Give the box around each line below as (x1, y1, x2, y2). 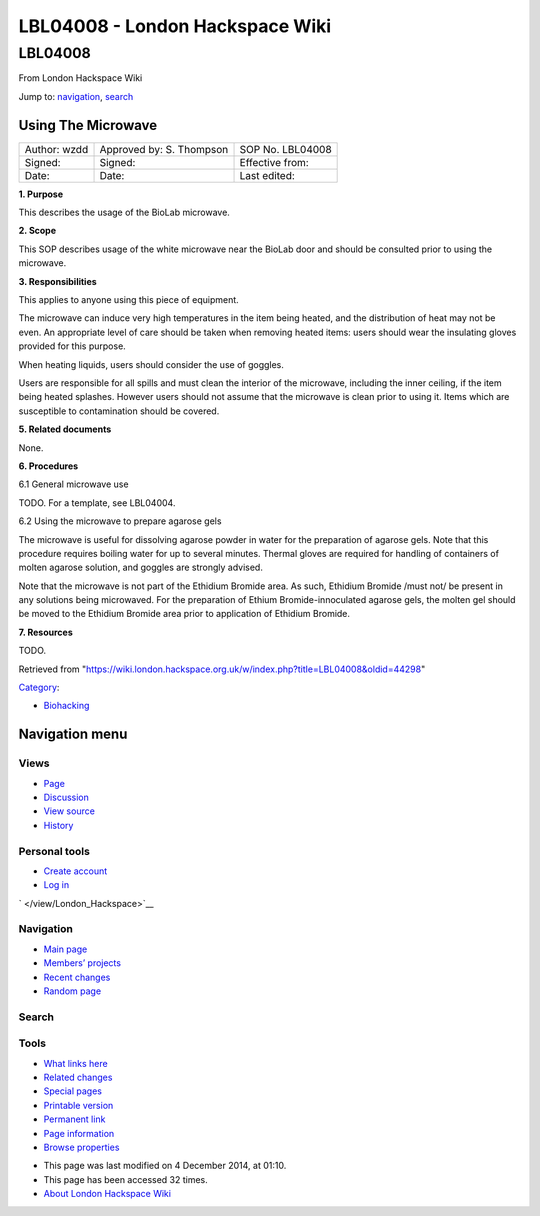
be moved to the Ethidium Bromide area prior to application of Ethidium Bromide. (18, 608, 350, 620)
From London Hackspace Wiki (18, 72, 143, 84)
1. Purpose (18, 188, 64, 200)
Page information (43, 1127, 115, 1139)
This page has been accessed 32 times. (43, 1173, 209, 1185)
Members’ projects (43, 957, 122, 969)
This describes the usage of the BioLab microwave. (18, 206, 230, 219)
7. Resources (18, 626, 74, 638)
